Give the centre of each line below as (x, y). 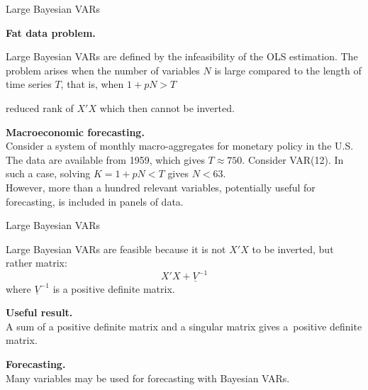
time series (29, 84)
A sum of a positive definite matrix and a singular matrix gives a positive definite (184, 326)
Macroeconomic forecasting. (75, 132)
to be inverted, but (293, 249)
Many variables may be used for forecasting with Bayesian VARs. (148, 378)
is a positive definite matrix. (114, 288)
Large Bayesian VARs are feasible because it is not (116, 249)
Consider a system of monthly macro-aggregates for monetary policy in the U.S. (180, 146)
